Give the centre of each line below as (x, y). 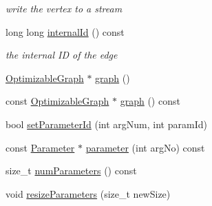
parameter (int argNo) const (145, 147)
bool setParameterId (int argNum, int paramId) (106, 124)
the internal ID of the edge (62, 55)
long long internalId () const (65, 31)
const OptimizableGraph (57, 101)
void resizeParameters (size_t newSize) (88, 193)
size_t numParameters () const (71, 171)
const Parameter (40, 147)
